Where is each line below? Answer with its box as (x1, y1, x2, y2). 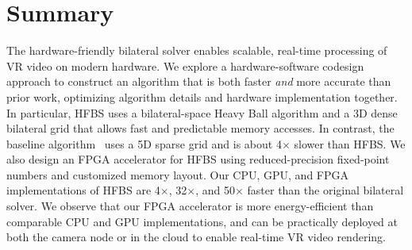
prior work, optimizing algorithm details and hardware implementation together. (6, 88, 398, 105)
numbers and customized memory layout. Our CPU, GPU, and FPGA (6, 166, 348, 183)
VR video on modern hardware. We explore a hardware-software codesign (6, 57, 364, 74)
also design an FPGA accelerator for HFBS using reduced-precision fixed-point (6, 151, 390, 167)
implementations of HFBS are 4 (6, 182, 160, 198)
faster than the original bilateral (247, 182, 404, 198)
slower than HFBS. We (294, 135, 406, 152)
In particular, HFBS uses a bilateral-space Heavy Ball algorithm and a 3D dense (6, 104, 398, 121)
